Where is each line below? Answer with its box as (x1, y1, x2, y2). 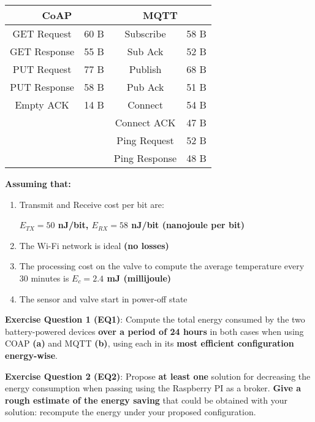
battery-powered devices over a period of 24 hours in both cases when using (5, 324, 304, 337)
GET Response (10, 44, 75, 58)
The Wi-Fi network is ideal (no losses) (19, 239, 169, 251)
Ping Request (116, 133, 174, 147)
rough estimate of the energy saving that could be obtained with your (5, 393, 288, 406)
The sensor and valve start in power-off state (19, 292, 188, 305)
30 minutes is (19, 271, 69, 284)
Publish (129, 62, 162, 76)
